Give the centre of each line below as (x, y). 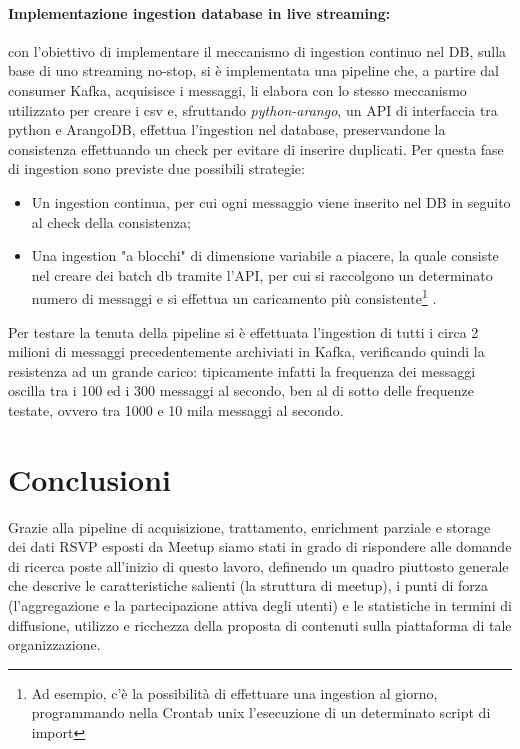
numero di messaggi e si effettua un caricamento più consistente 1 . (234, 296)
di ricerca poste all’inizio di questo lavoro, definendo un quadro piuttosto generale (258, 565)
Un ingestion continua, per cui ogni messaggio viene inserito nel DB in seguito (271, 201)
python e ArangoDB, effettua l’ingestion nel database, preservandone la (227, 129)
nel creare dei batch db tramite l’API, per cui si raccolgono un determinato (262, 274)
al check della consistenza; (111, 221)
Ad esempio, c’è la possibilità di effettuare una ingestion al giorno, (234, 692)
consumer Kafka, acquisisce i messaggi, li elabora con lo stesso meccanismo (237, 89)
